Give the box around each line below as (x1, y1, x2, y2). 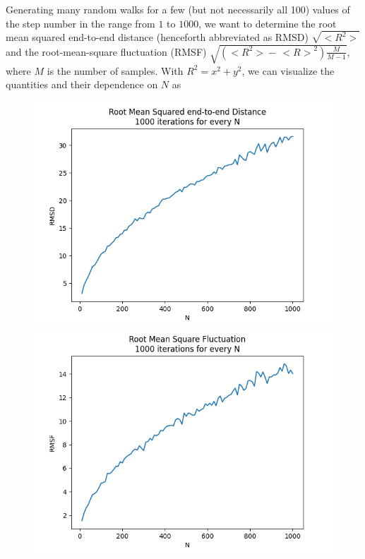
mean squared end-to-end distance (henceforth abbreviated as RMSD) (6, 30, 309, 44)
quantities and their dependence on (6, 77, 158, 92)
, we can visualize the (241, 63, 335, 78)
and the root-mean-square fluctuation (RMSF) (6, 44, 207, 59)
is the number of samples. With (47, 63, 184, 78)
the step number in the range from (6, 16, 155, 30)
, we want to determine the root (198, 16, 337, 30)
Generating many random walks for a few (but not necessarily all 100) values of (6, 2, 350, 16)
